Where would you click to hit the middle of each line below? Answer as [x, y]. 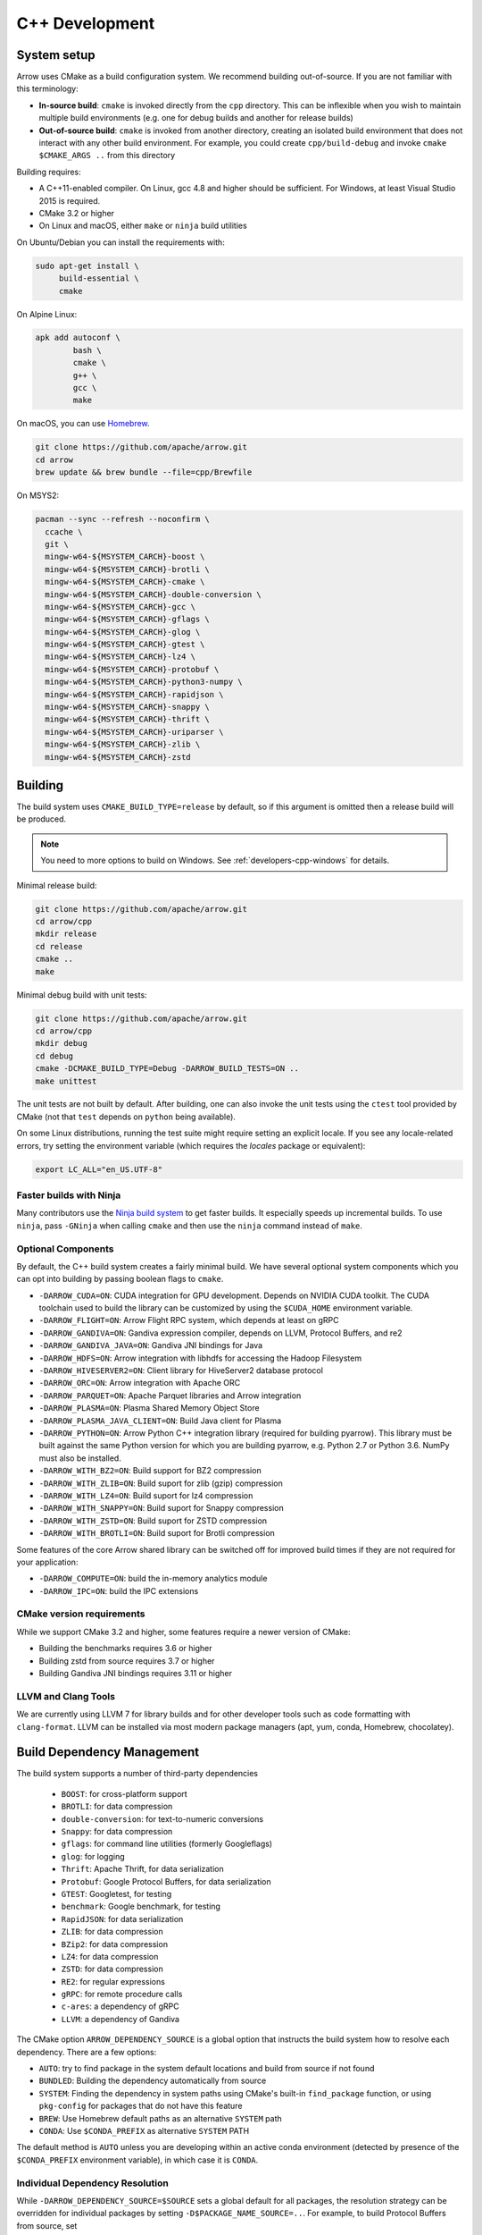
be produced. [42, 819]
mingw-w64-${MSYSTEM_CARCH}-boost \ [125, 557]
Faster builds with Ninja [69, 1195]
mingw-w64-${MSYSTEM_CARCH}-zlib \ [123, 745]
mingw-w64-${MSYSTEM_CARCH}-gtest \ [125, 645]
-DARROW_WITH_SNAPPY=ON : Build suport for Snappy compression [162, 1508]
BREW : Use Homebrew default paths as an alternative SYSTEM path [161, 2118]
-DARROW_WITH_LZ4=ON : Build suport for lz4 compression [146, 1495]
